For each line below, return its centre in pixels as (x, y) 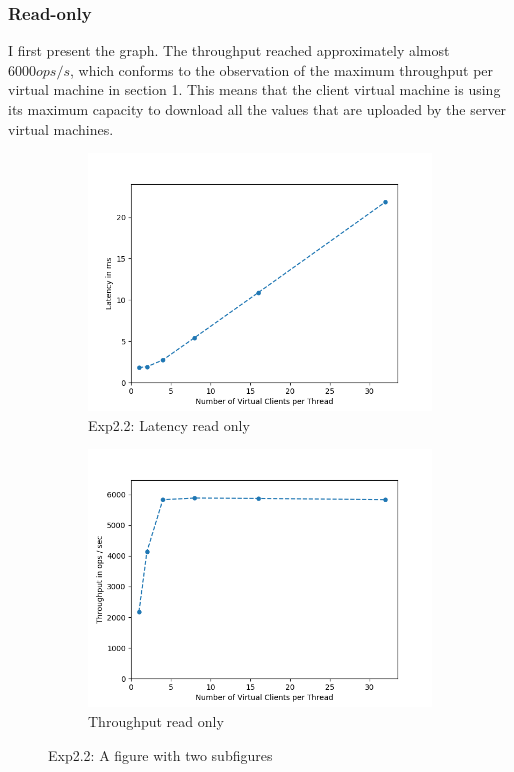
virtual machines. (61, 128)
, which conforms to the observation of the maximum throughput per (282, 69)
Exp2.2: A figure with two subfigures (160, 754)
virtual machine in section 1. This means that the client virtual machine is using (254, 89)
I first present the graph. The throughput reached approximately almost (229, 50)
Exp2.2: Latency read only (169, 424)
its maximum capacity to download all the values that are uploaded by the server (257, 109)
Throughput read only (156, 720)
